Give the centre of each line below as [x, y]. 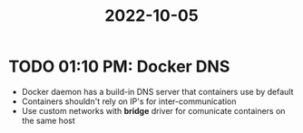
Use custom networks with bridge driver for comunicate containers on [153, 110]
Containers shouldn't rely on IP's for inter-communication [129, 101]
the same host [49, 120]
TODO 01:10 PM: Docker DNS [119, 66]
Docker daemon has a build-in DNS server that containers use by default [157, 91]
